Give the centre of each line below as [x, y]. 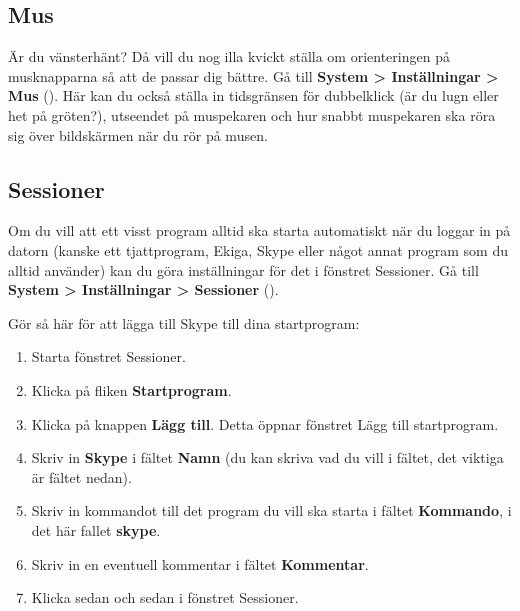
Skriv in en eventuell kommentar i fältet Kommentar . [200, 563]
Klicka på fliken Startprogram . [131, 389]
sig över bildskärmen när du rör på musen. [138, 134]
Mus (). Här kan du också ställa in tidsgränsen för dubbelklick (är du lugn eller [253, 95]
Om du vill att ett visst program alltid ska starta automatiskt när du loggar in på [259, 230]
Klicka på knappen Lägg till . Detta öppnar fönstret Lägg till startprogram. [265, 423]
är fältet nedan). [81, 476]
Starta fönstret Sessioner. [108, 356]
